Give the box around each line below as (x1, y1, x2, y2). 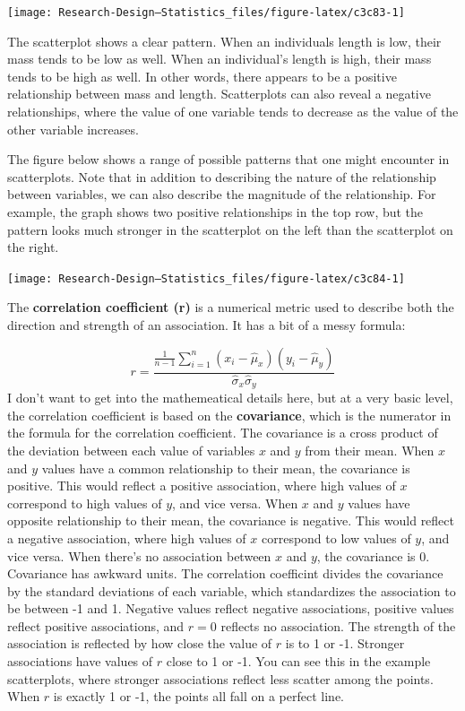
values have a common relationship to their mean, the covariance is (41, 458, 410, 477)
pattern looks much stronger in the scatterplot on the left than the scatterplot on (7, 220, 453, 238)
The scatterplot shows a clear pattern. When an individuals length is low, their (7, 31, 442, 50)
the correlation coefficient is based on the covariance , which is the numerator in (7, 405, 452, 424)
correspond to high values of (7, 493, 162, 512)
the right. (7, 238, 59, 256)
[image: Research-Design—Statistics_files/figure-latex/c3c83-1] (7, 6, 405, 19)
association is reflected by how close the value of (7, 634, 272, 653)
